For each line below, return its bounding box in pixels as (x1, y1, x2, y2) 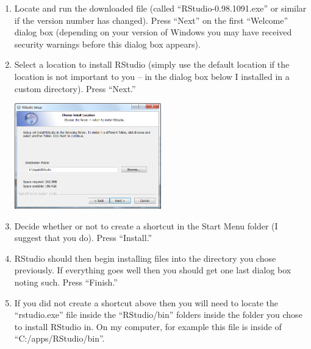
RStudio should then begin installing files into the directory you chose (14, 251, 276, 264)
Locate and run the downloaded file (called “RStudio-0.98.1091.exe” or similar (14, 2, 307, 14)
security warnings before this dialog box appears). (14, 37, 201, 50)
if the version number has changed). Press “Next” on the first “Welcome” (14, 13, 288, 26)
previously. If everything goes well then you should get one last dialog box (14, 264, 291, 276)
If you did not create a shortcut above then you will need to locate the (14, 296, 278, 309)
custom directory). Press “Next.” (14, 82, 136, 95)
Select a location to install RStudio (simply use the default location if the (14, 58, 290, 71)
